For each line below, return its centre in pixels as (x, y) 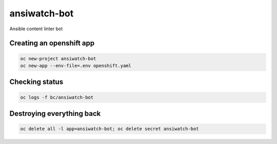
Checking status (36, 82)
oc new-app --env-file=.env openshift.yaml (76, 66)
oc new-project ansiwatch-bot (58, 58)
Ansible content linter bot (36, 29)
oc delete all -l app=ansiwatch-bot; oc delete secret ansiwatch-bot (110, 129)
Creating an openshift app (52, 43)
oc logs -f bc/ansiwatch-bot (57, 97)
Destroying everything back (55, 114)
